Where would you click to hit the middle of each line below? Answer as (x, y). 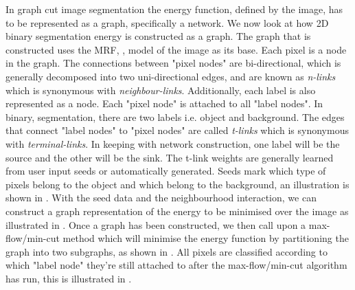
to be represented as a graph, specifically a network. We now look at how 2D (167, 22)
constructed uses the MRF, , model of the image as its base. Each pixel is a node (176, 49)
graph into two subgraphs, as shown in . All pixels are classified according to (167, 251)
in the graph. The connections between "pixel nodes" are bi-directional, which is (173, 63)
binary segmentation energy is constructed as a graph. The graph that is (158, 36)
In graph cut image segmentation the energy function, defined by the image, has (174, 9)
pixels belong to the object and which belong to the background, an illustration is (177, 184)
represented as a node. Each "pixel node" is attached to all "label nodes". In (164, 103)
